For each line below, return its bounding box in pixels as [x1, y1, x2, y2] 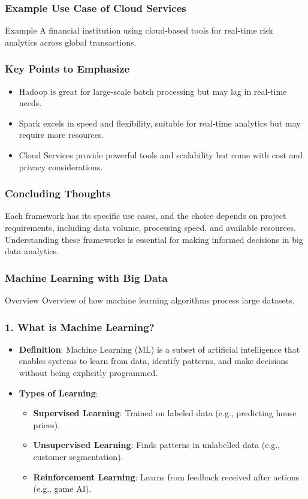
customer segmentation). [33, 450, 123, 462]
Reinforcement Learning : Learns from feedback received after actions [33, 470, 300, 483]
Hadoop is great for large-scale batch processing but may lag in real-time [19, 85, 287, 97]
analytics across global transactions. [5, 35, 137, 48]
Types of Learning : [19, 386, 98, 399]
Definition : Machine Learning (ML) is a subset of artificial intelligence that [19, 342, 300, 355]
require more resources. [19, 128, 104, 141]
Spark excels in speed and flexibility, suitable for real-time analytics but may [19, 116, 301, 129]
